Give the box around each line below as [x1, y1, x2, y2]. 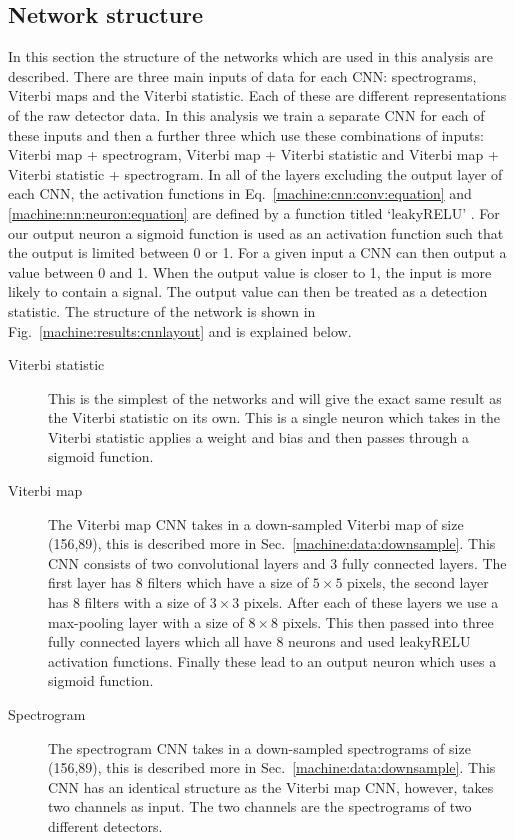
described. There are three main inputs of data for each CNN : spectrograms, [8, 65, 477, 86]
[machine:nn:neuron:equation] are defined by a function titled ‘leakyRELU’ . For [8, 202, 500, 223]
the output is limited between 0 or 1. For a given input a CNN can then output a [8, 242, 507, 263]
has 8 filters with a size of [48, 592, 205, 613]
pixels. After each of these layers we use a [243, 592, 499, 613]
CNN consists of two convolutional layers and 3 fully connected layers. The [48, 552, 507, 573]
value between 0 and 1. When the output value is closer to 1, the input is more [8, 261, 492, 282]
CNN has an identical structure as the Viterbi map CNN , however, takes [48, 776, 494, 797]
